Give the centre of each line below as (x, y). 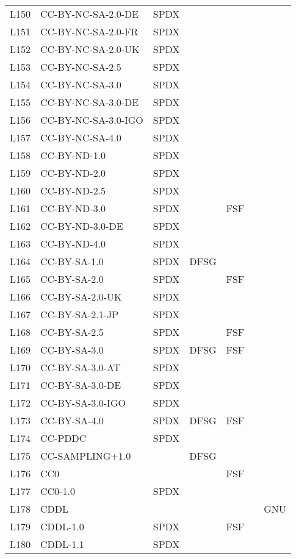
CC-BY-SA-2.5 (72, 332)
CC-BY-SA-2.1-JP (80, 314)
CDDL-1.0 (62, 526)
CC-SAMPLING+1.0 (86, 456)
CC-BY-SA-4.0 (72, 420)
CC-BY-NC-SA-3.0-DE (90, 102)
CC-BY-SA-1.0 (72, 261)
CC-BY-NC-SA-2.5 (81, 67)
